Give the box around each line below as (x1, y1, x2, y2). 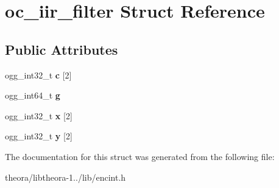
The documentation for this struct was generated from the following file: (5, 150, 275, 162)
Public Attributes (5, 40, 118, 58)
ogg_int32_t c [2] (5, 68, 72, 81)
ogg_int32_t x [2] (5, 109, 72, 122)
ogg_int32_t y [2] (5, 130, 72, 142)
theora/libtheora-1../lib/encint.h (5, 170, 126, 183)
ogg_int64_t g (5, 89, 60, 102)
